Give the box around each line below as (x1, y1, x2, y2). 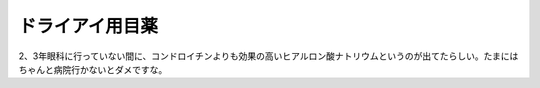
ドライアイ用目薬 (18, 15, 159, 37)
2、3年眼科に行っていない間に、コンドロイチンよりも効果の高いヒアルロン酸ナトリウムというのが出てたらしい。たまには (18, 50, 519, 62)
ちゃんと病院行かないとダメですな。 (18, 63, 168, 75)
